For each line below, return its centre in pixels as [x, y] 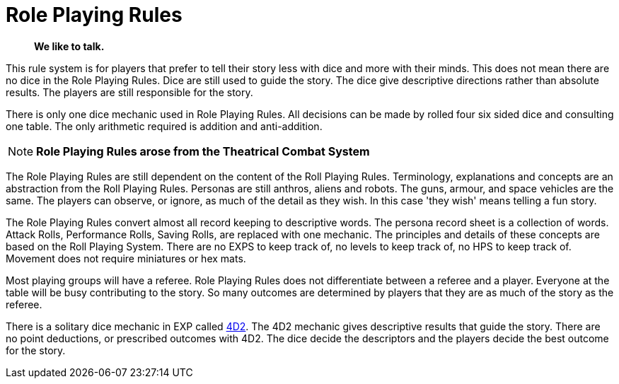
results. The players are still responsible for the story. [129, 92]
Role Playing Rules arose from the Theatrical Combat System [203, 151]
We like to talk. [69, 46]
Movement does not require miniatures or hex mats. [126, 258]
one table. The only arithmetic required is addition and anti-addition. [164, 126]
